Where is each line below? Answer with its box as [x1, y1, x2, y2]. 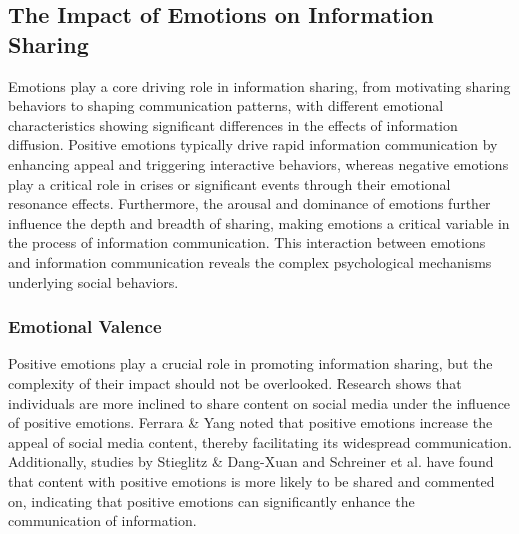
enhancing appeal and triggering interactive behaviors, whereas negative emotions [8, 153, 509, 174]
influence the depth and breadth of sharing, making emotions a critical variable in [8, 212, 510, 233]
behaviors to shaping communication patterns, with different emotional [8, 95, 444, 116]
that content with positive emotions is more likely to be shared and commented [8, 470, 495, 491]
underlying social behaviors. [8, 271, 179, 292]
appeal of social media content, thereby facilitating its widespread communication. [8, 431, 512, 452]
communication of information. [8, 510, 197, 531]
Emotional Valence [8, 314, 162, 339]
